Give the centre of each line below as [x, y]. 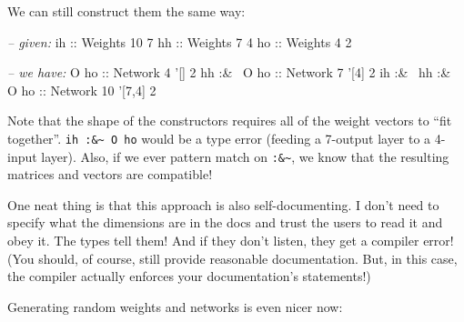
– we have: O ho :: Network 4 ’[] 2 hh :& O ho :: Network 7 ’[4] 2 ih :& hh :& [229, 72]
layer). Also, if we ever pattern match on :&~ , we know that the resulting [245, 156]
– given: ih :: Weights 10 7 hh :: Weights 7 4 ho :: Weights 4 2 [180, 41]
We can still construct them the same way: [126, 11]
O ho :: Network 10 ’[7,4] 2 [82, 90]
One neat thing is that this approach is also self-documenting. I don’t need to [223, 204]
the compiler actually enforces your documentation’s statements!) [189, 276]
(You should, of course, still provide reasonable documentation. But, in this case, [232, 258]
